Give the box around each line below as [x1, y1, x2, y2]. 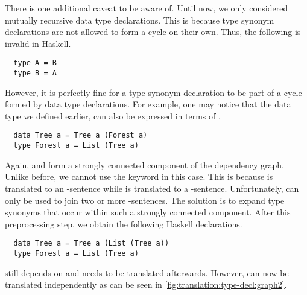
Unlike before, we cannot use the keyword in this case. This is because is [5, 170, 273, 183]
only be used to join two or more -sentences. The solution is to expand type [5, 194, 285, 206]
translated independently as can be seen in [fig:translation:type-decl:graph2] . [5, 278, 287, 291]
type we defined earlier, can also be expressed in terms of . [5, 109, 221, 122]
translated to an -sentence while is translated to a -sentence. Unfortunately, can [5, 182, 299, 194]
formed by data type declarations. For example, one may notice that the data [5, 98, 291, 110]
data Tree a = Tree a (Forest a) [13, 131, 148, 140]
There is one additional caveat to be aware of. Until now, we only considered [5, 2, 288, 14]
